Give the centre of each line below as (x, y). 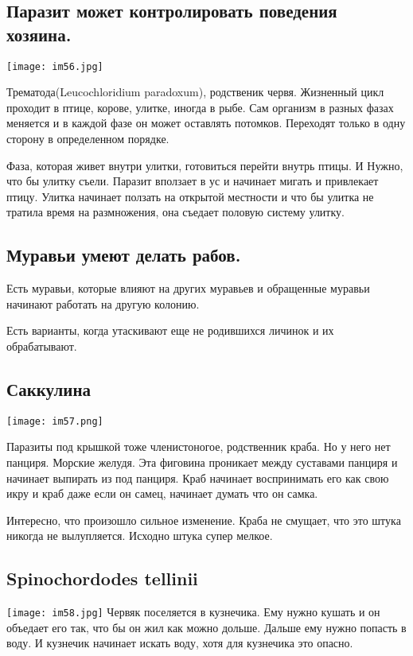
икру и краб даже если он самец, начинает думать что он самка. (162, 493)
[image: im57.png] (55, 421)
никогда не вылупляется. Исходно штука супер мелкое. (140, 536)
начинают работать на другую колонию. (103, 303)
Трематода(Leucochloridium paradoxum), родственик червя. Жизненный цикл (195, 92)
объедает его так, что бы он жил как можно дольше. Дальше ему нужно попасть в (206, 627)
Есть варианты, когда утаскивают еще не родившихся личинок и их (170, 330)
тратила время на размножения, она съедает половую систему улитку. (175, 212)
